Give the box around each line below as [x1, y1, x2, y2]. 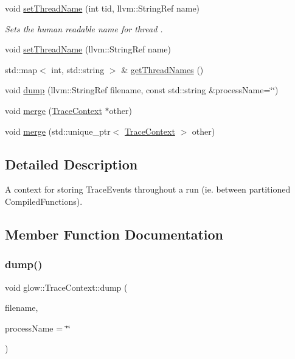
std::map [5, 63, 37, 76]
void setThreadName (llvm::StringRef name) [5, 43, 171, 55]
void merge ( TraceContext [5, 104, 102, 116]
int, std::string [51, 63, 105, 76]
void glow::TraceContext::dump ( [5, 280, 128, 293]
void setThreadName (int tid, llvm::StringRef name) [5, 2, 200, 14]
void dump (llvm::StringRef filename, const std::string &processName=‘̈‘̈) [5, 84, 279, 96]
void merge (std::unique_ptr [5, 124, 111, 137]
